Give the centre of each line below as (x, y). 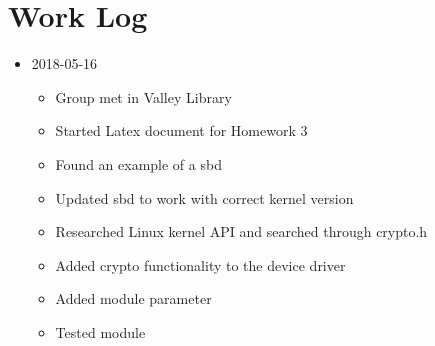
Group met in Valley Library (143, 96)
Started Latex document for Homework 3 (181, 130)
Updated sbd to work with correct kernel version (204, 197)
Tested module (100, 331)
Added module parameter (133, 298)
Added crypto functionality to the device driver (200, 264)
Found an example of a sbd (138, 163)
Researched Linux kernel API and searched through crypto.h (241, 231)
